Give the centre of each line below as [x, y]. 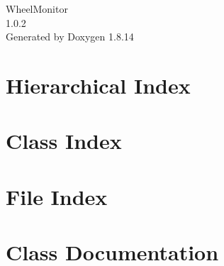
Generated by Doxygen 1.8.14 [70, 37]
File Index [57, 196]
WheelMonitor [37, 9]
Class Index [64, 141]
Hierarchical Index [98, 85]
